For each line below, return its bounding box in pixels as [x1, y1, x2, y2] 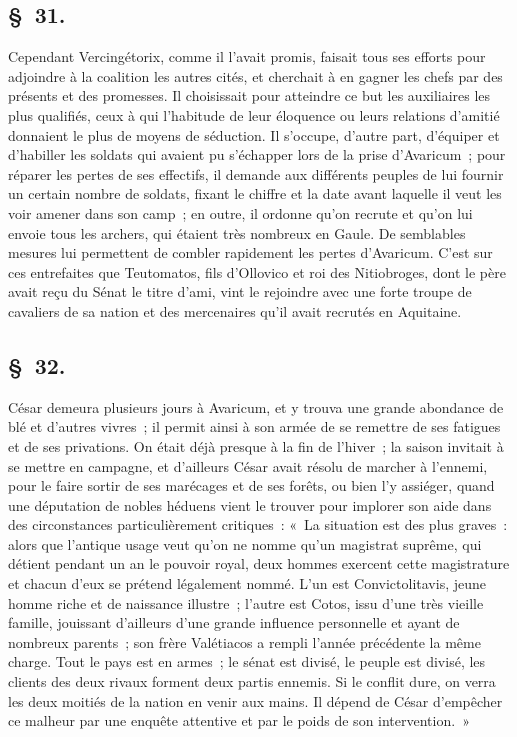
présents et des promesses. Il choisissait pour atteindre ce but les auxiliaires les [8, 85, 491, 106]
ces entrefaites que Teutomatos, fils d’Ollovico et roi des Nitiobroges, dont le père [8, 261, 506, 282]
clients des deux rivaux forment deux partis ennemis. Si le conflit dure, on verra [8, 671, 496, 692]
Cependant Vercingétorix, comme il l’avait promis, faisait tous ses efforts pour [8, 46, 486, 67]
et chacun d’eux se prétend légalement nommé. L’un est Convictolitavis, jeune [8, 573, 486, 594]
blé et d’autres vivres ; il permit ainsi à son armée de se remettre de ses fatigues [8, 416, 501, 437]
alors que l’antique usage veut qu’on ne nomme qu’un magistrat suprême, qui [8, 533, 482, 554]
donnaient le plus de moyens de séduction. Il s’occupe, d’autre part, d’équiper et [8, 124, 500, 145]
